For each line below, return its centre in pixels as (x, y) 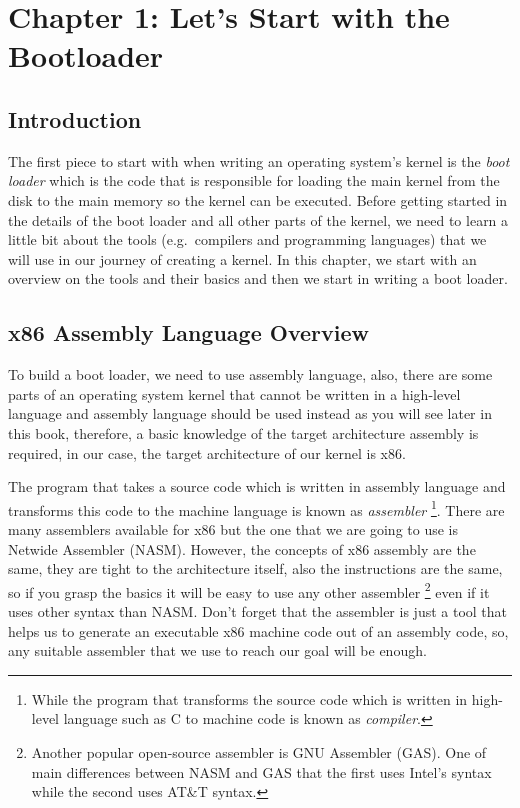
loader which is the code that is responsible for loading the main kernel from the (254, 180)
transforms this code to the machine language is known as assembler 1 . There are (256, 508)
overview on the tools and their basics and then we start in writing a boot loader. (258, 278)
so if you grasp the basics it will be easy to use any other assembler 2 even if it (249, 590)
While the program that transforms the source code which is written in (249, 698)
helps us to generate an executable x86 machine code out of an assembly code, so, (258, 630)
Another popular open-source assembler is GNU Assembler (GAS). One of (259, 751)
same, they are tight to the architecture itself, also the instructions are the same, (255, 568)
